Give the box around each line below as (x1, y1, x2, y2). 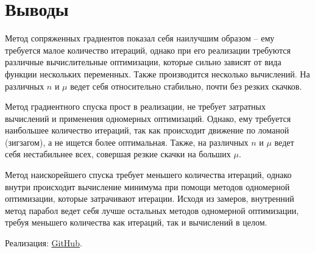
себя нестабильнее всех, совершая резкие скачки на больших (5, 148, 231, 160)
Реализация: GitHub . (5, 237, 82, 249)
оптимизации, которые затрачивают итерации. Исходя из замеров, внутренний (5, 192, 294, 205)
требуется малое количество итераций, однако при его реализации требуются (5, 43, 291, 56)
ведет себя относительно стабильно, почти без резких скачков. (70, 79, 302, 92)
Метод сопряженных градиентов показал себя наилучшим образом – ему (5, 32, 275, 45)
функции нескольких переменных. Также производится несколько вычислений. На (5, 67, 310, 80)
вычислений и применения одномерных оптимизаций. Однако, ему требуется (5, 112, 291, 124)
